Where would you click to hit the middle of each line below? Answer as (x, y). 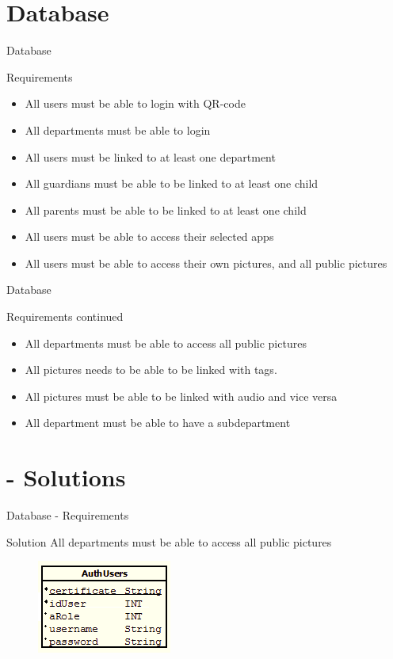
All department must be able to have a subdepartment (158, 423)
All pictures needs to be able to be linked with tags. (151, 369)
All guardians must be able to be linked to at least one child (172, 183)
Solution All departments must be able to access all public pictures (169, 541)
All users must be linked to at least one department (150, 156)
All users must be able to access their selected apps (149, 236)
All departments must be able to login (118, 130)
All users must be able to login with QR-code (135, 103)
